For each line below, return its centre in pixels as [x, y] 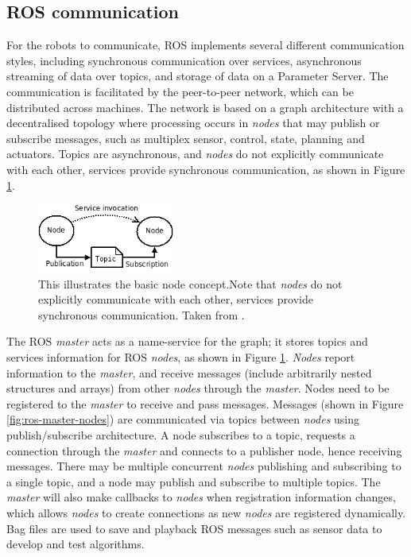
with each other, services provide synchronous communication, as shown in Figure [206, 169]
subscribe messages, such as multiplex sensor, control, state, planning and [186, 138]
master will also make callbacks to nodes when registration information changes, [201, 497]
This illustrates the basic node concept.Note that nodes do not [190, 283]
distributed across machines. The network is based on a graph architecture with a [205, 107]
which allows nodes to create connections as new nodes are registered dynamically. [206, 512]
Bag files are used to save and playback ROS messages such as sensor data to [194, 528]
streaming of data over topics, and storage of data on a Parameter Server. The [198, 76]
